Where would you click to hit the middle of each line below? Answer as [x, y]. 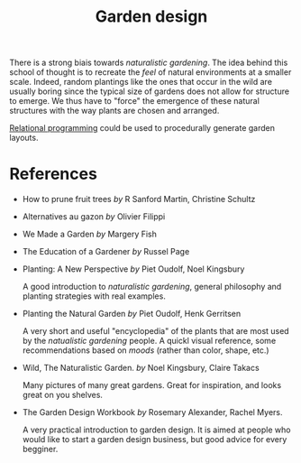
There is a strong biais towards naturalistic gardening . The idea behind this [149, 63]
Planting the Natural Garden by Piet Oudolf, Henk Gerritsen [132, 314]
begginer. [40, 449]
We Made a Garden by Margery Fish [90, 234]
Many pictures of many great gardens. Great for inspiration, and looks [152, 385]
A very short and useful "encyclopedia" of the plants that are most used [156, 331]
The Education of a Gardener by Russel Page [106, 252]
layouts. [24, 138]
